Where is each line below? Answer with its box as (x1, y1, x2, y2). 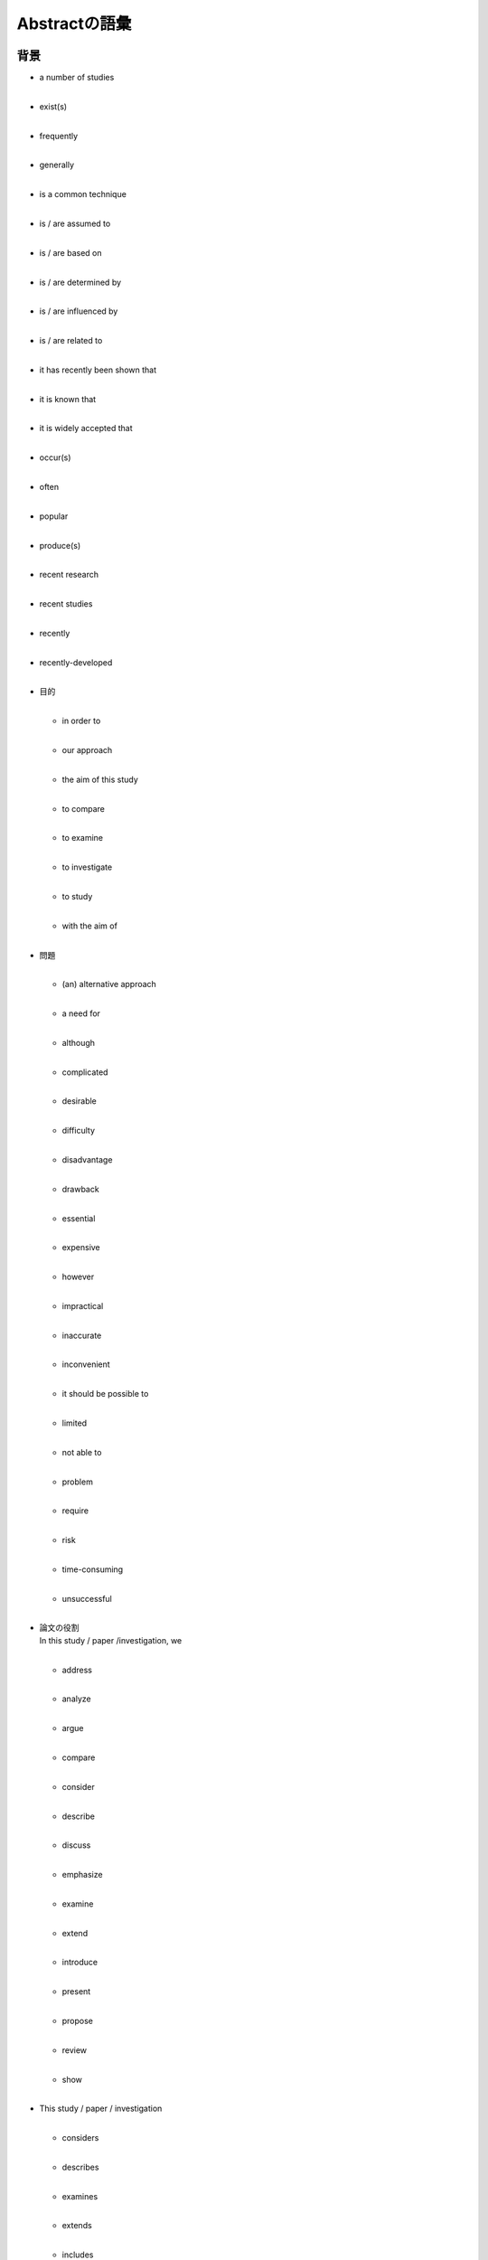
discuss (61, 1840, 91, 1850)
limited (61, 1417, 88, 1428)
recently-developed (39, 656, 113, 668)
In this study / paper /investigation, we (39, 1634, 183, 1645)
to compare (61, 803, 106, 814)
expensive (61, 1242, 101, 1253)
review (61, 2044, 88, 2056)
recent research (39, 570, 99, 580)
